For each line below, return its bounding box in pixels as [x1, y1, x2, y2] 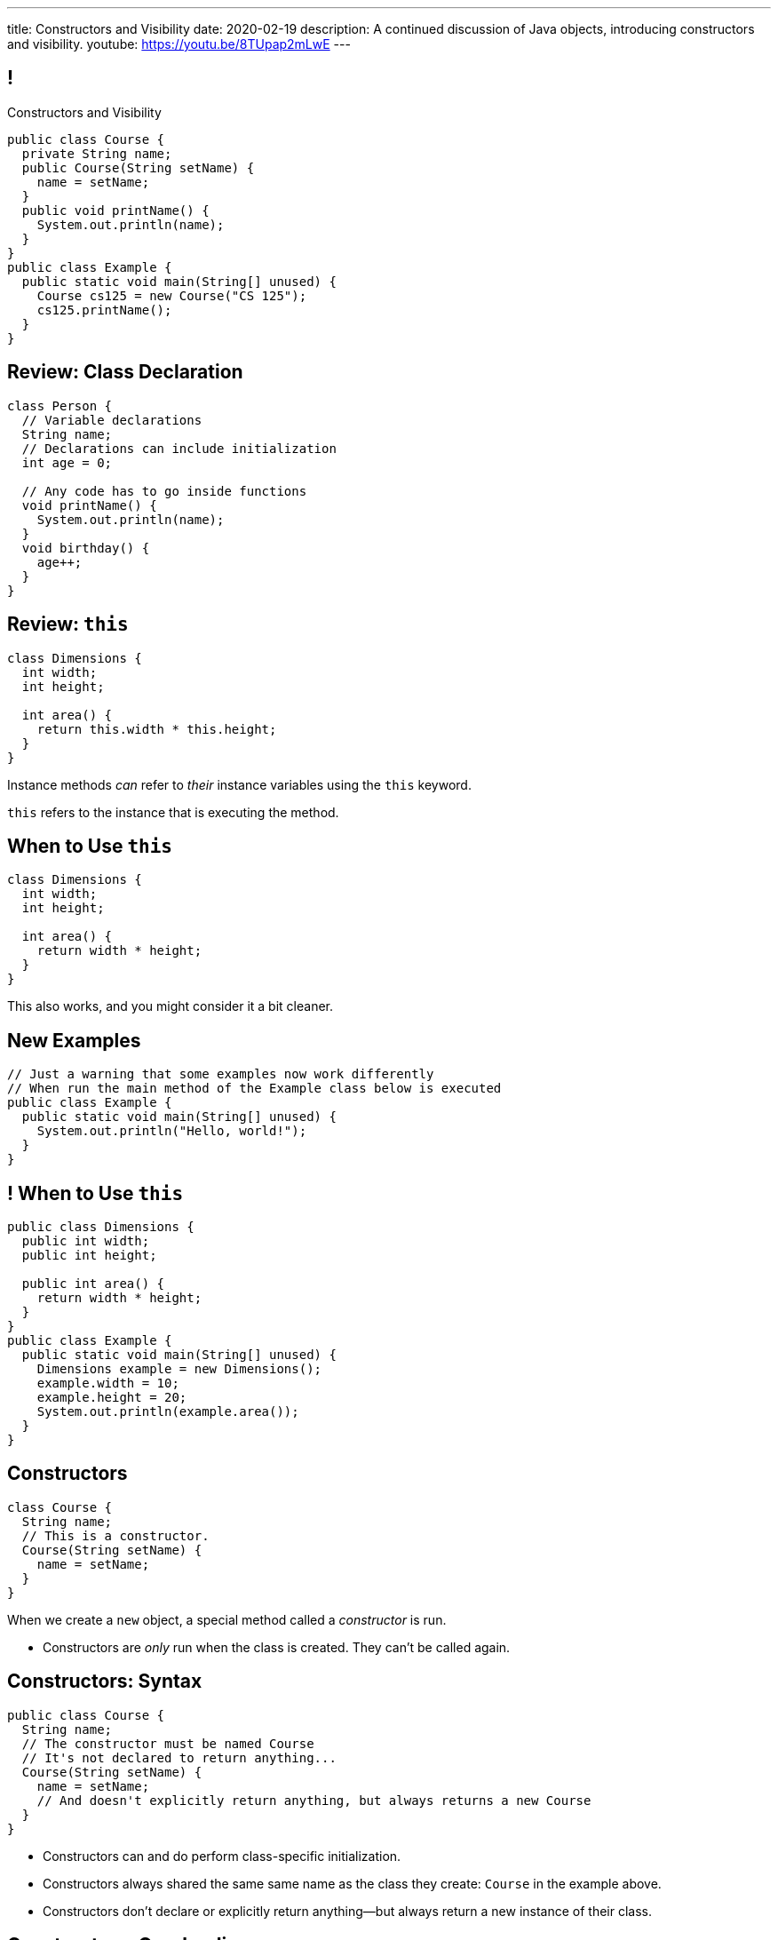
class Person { [7, 398, 113, 413]
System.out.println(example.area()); [36, 1404, 299, 1419]
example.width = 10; [36, 1376, 179, 1391]
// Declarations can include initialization [21, 441, 337, 456]
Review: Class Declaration [7, 361, 243, 384]
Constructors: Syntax [7, 1670, 202, 1693]
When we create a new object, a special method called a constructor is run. [7, 1611, 447, 1627]
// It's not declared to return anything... [21, 1750, 337, 1765]
